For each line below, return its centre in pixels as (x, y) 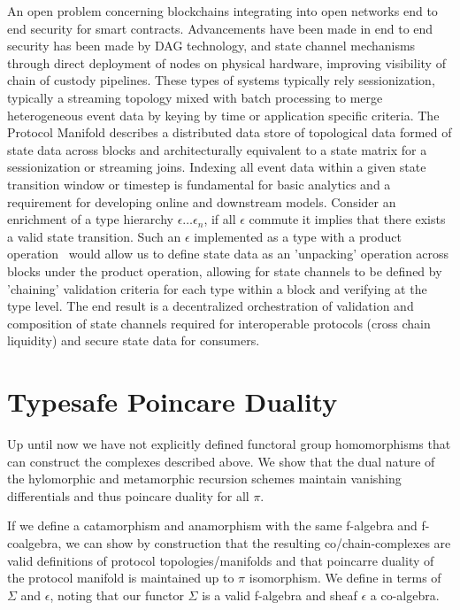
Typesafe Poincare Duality (172, 402)
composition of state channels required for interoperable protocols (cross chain (219, 323)
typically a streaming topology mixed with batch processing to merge (195, 97)
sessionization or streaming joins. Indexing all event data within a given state (217, 167)
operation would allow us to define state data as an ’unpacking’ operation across (228, 254)
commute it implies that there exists (347, 219)
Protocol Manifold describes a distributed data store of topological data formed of (230, 132)
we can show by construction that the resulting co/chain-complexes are (258, 542)
